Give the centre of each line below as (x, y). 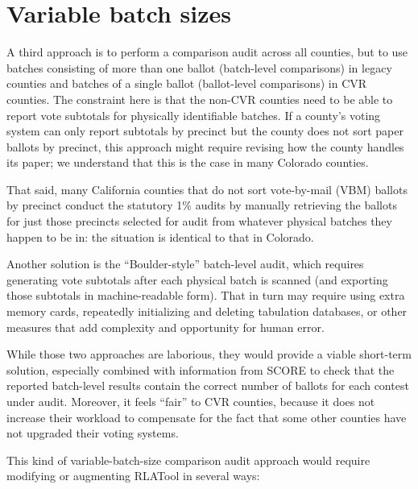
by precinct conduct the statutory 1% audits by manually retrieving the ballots (202, 205)
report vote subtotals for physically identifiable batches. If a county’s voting (194, 115)
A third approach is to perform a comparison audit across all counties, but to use (207, 52)
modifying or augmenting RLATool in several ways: (133, 476)
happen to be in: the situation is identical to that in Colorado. (160, 236)
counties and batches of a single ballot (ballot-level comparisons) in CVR (187, 83)
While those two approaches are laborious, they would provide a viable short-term (209, 354)
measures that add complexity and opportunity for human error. (166, 327)
